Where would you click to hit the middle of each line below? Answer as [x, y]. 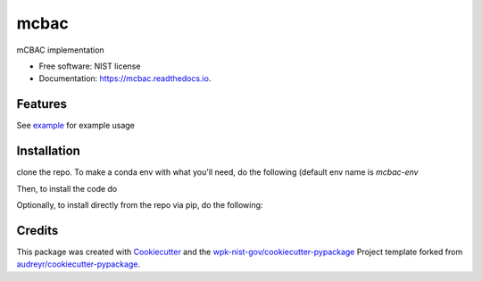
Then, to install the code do [67, 188]
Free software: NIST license [90, 66]
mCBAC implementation [60, 50]
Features [42, 104]
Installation [48, 151]
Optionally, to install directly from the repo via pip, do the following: [140, 204]
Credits [37, 231]
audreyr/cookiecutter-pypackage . [79, 264]
